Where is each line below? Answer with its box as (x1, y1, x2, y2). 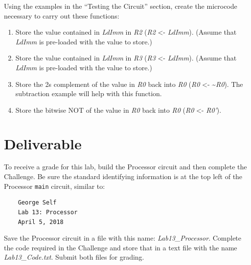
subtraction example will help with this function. (15, 88, 162, 99)
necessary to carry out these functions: (4, 10, 119, 20)
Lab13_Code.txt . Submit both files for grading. (4, 252, 144, 262)
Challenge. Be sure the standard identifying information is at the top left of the (4, 171, 243, 182)
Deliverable (4, 133, 82, 153)
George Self (18, 199, 57, 206)
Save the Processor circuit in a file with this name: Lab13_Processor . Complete (4, 233, 242, 243)
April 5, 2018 (18, 218, 64, 225)
